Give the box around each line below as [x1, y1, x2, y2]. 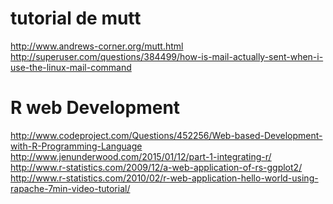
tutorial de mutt [10, 7, 142, 30]
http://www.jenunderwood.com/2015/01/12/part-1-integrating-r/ [10, 150, 272, 162]
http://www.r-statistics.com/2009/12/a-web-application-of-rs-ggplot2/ [10, 161, 303, 173]
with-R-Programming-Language [10, 140, 143, 152]
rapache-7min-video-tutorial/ [10, 182, 131, 194]
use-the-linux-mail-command [10, 61, 132, 73]
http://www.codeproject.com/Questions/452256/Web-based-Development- [10, 129, 323, 141]
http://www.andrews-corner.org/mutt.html [10, 40, 184, 52]
